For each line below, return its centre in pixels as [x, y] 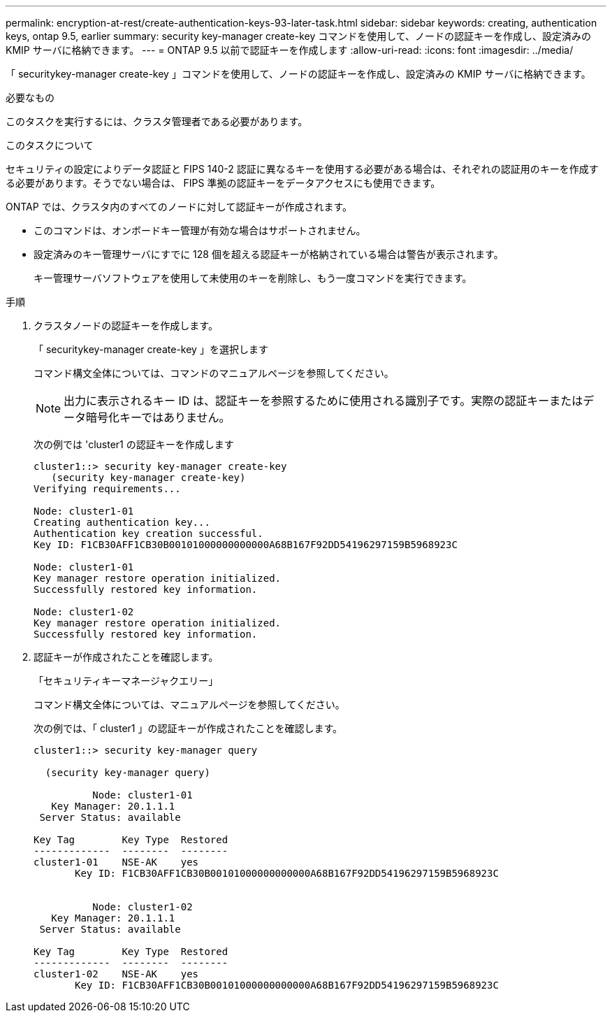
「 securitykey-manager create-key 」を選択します [151, 349]
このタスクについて [50, 145]
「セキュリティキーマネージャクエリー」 [126, 681]
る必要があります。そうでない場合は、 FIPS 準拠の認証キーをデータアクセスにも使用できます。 [223, 183]
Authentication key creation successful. [148, 533]
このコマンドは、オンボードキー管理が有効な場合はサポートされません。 [200, 230]
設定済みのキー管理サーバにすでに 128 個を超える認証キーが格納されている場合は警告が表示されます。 [269, 254]
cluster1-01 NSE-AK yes [116, 862]
